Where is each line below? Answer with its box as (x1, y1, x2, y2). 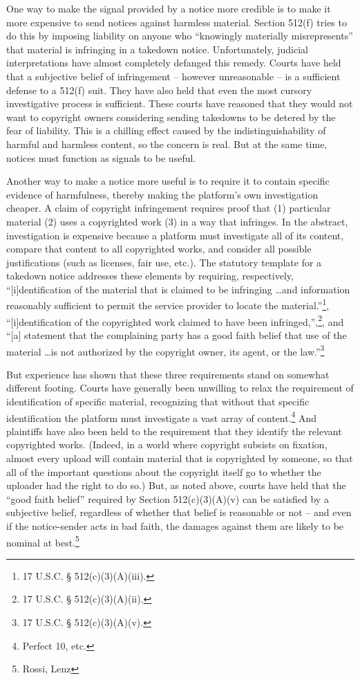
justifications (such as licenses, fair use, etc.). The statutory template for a (6, 255, 322, 269)
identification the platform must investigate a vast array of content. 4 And (6, 408, 317, 425)
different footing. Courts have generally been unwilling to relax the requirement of (6, 380, 354, 395)
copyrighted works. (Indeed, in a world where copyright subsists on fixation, (6, 437, 328, 452)
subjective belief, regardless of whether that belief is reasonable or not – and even (6, 505, 352, 520)
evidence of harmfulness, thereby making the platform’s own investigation (6, 187, 319, 201)
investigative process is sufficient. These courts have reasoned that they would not (6, 96, 353, 111)
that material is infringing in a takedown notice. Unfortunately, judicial (6, 42, 308, 56)
